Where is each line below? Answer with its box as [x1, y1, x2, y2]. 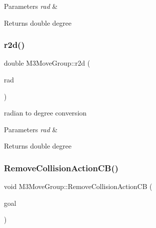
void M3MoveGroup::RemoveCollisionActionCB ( [4, 181, 153, 191]
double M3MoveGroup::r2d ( [4, 58, 90, 68]
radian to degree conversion [4, 108, 87, 118]
